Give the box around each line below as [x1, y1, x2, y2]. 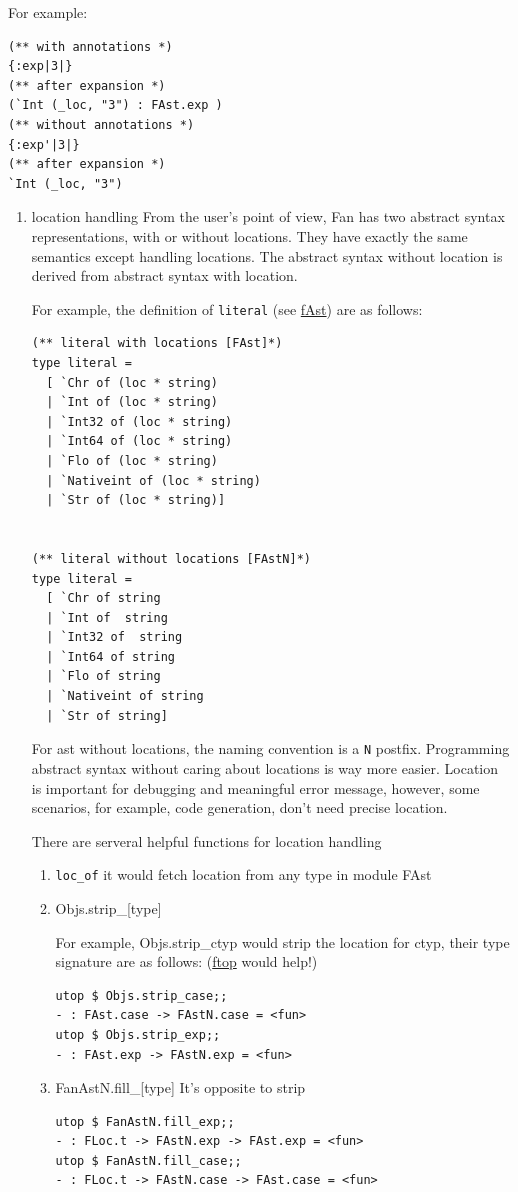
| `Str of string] [46, 708, 168, 723]
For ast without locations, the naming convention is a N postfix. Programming [31, 738, 510, 759]
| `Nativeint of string [46, 689, 204, 704]
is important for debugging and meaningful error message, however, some [31, 777, 480, 798]
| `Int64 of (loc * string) [46, 434, 233, 449]
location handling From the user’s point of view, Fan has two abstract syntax [31, 206, 505, 227]
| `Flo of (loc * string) [46, 453, 218, 468]
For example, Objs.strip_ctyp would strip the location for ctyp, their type [55, 931, 510, 952]
